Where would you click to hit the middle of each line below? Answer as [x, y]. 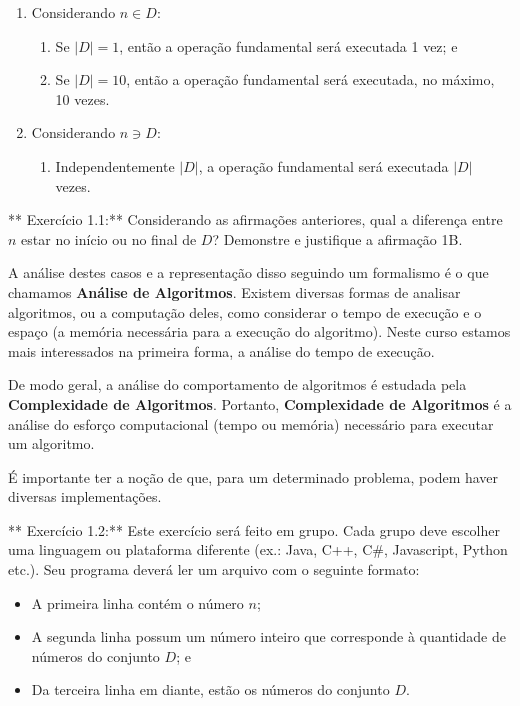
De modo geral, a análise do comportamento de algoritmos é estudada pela [237, 384]
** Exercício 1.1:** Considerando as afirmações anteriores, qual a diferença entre [255, 219]
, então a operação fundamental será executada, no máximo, [310, 79]
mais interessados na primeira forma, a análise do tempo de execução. [221, 350]
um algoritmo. [51, 443]
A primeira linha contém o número [137, 602]
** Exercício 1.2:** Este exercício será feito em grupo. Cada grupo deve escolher [254, 529]
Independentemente [115, 165]
